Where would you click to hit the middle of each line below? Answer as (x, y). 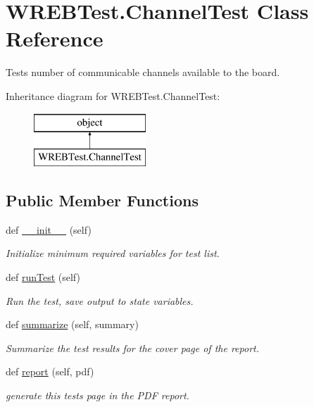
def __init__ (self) (49, 229)
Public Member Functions (102, 200)
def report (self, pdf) (50, 371)
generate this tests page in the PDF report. (98, 395)
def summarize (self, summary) (72, 324)
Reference (55, 38)
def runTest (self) (43, 277)
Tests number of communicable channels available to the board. (143, 72)
